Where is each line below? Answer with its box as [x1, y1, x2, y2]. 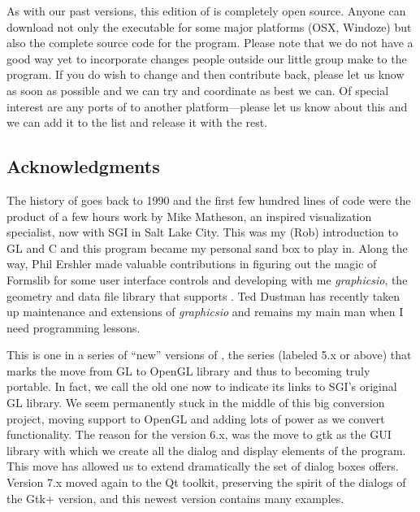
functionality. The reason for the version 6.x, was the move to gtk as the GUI [6, 426, 392, 443]
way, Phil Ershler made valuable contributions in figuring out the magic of [6, 255, 377, 272]
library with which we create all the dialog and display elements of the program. [6, 441, 406, 458]
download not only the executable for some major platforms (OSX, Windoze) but [6, 18, 412, 35]
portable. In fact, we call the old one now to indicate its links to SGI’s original [6, 378, 397, 395]
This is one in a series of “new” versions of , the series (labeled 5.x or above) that [6, 346, 412, 363]
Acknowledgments [6, 154, 160, 179]
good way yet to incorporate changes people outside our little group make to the [6, 50, 407, 67]
